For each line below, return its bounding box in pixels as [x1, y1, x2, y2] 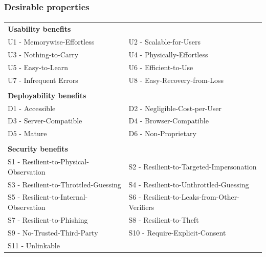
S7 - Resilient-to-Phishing [8, 214, 88, 225]
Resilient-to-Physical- [22, 156, 89, 167]
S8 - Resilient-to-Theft [128, 214, 199, 225]
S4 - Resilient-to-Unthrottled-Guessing [128, 179, 249, 189]
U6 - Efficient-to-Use [128, 61, 193, 72]
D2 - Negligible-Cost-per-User [128, 102, 222, 113]
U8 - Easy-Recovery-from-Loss [128, 74, 224, 85]
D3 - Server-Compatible [8, 115, 82, 126]
